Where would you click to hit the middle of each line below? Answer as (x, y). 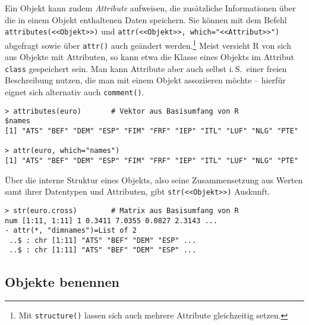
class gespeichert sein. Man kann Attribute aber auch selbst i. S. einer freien (146, 68)
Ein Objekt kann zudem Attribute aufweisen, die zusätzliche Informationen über (150, 8)
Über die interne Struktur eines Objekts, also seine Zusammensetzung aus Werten (154, 179)
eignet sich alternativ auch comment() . (75, 92)
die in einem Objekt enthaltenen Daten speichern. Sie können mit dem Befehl (146, 19)
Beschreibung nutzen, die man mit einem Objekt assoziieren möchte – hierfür (145, 80)
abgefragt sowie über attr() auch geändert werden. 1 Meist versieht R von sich (148, 44)
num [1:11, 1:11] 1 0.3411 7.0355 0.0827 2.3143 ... (111, 221)
